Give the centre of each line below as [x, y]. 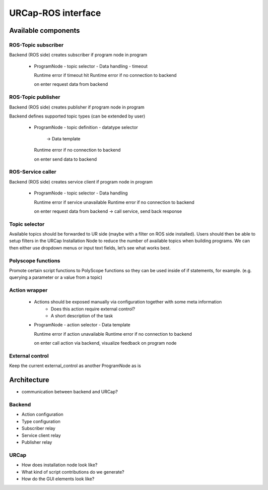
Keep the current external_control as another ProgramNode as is [75, 366]
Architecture [29, 380]
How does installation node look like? [60, 465]
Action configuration [43, 415]
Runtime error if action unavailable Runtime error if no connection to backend [113, 334]
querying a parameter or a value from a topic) [56, 277]
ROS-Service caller [33, 172]
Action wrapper [28, 290]
